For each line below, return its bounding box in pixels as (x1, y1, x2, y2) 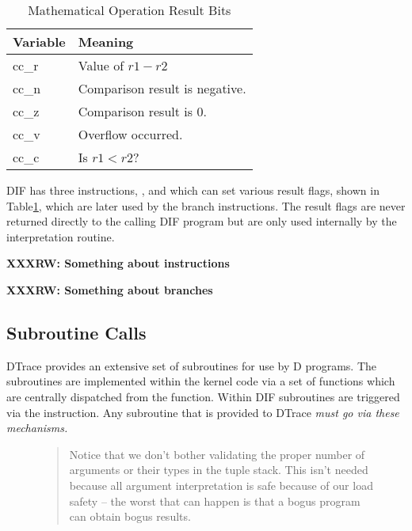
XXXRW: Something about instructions (6, 255, 230, 271)
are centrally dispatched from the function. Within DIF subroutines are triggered (6, 388, 400, 404)
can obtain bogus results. (69, 508, 191, 525)
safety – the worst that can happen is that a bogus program (69, 492, 360, 509)
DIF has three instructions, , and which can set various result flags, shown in (6, 182, 380, 198)
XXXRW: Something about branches (6, 281, 213, 298)
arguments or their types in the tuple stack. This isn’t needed (69, 461, 368, 478)
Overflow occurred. (78, 125, 183, 143)
